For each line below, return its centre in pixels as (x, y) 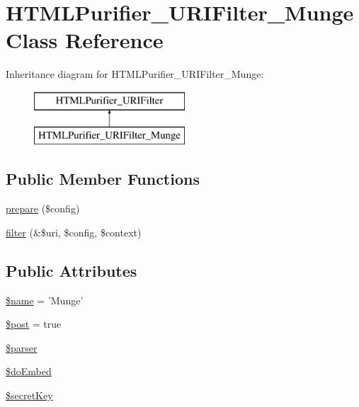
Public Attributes (72, 270)
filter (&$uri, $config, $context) (74, 232)
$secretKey (29, 395)
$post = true (34, 324)
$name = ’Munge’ (45, 300)
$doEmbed (29, 371)
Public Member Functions (103, 179)
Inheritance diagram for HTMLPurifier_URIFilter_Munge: (135, 74)
